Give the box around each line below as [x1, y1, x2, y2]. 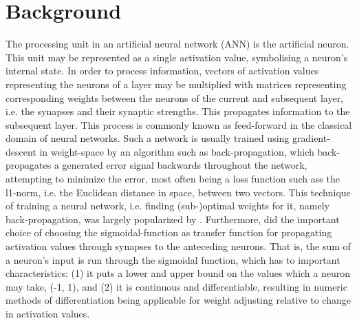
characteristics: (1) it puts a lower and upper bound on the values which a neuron [6, 266, 351, 280]
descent [6, 144, 36, 158]
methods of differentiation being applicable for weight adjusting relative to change [6, 293, 351, 307]
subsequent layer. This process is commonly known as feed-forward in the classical [6, 117, 352, 132]
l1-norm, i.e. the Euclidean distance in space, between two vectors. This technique [6, 185, 351, 199]
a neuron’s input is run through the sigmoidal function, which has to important [6, 252, 340, 267]
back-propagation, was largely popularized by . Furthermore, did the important [6, 211, 340, 226]
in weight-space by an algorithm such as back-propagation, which [39, 144, 314, 158]
